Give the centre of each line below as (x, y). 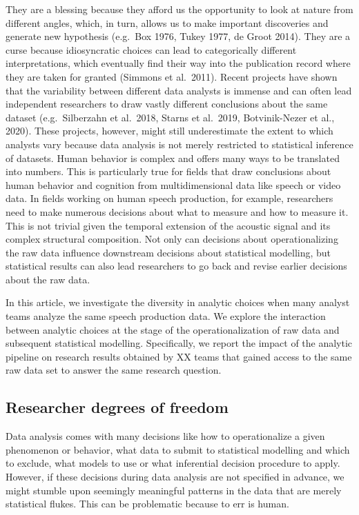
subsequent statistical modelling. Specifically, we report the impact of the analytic (179, 343)
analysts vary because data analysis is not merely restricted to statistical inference (179, 144)
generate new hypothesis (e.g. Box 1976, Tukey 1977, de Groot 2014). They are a (178, 36)
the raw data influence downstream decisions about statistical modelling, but (168, 252)
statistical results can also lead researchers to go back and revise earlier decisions (176, 266)
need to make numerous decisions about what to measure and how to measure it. (177, 211)
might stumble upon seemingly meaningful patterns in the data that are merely (174, 490)
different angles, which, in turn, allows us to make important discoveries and (167, 22)
